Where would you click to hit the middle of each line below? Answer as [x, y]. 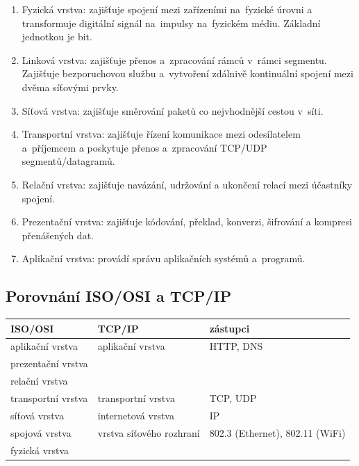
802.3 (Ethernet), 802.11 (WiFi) [277, 432]
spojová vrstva [41, 432]
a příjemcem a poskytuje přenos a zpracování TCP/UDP [144, 147]
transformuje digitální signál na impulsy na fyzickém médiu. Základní [171, 23]
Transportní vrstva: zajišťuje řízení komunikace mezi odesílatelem [161, 134]
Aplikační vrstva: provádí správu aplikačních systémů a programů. [164, 258]
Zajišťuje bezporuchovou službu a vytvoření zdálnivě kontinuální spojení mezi [187, 73]
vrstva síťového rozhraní [149, 432]
